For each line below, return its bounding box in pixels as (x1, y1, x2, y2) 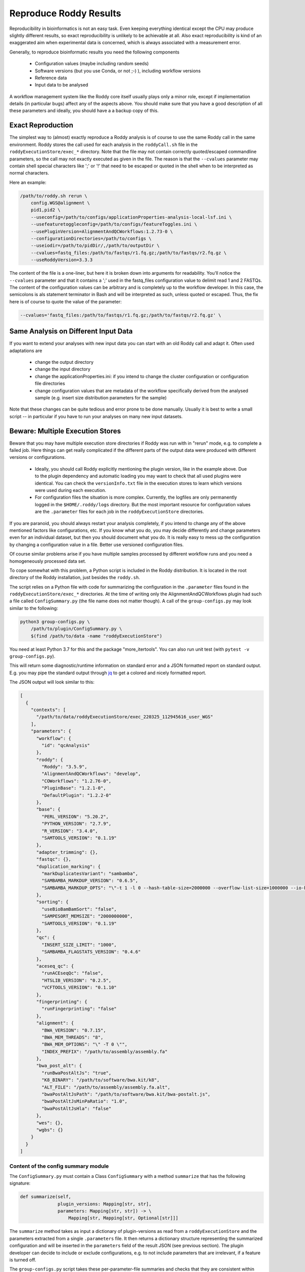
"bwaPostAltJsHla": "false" (41, 1106, 112, 1111)
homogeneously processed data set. (9, 558, 86, 564)
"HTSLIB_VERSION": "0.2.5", (41, 977, 112, 983)
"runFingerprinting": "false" (41, 1006, 117, 1012)
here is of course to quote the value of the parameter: (9, 298, 122, 305)
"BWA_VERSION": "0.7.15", (41, 1027, 106, 1033)
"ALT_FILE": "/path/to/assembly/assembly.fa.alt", (41, 1084, 170, 1090)
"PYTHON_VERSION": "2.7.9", (41, 821, 112, 827)
